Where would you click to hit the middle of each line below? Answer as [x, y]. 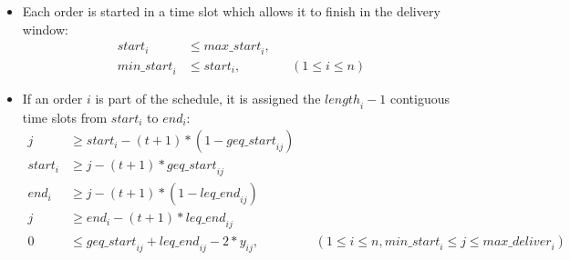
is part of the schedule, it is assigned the [208, 98]
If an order [52, 98]
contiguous [420, 98]
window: [45, 29]
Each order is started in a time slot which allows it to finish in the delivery [231, 11]
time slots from [65, 117]
